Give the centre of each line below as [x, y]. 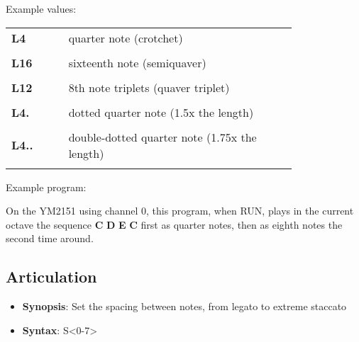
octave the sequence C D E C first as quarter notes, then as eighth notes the [174, 224]
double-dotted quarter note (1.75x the [162, 137]
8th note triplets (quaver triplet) [149, 87]
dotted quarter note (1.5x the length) [161, 112]
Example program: [46, 187]
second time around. [50, 238]
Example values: [41, 8]
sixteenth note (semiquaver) [137, 62]
